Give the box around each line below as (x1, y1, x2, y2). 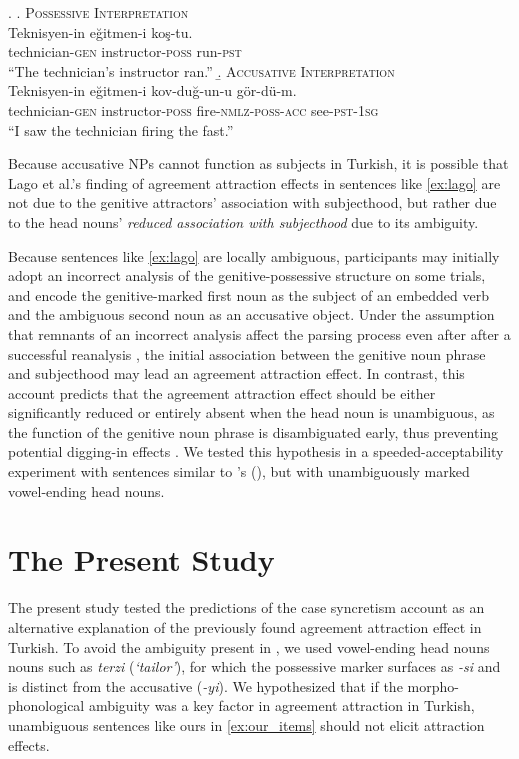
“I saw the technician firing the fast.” (8, 119, 234, 140)
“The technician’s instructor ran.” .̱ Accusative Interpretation (8, 60, 395, 81)
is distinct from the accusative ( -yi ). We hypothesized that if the (8, 675, 403, 696)
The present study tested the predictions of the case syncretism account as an (8, 597, 485, 618)
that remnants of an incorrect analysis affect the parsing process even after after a (8, 323, 511, 344)
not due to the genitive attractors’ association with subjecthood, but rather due (8, 192, 497, 213)
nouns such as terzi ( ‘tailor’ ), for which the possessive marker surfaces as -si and (8, 656, 501, 677)
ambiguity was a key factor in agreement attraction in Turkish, (88, 695, 475, 716)
